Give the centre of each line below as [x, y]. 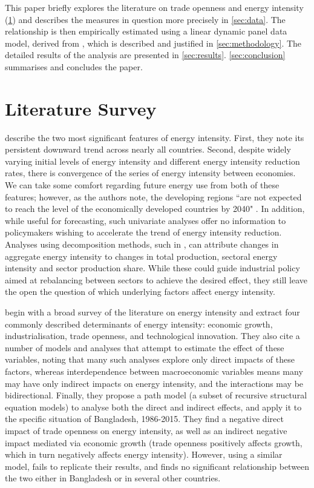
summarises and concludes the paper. [74, 66]
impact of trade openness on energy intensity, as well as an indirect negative [146, 430]
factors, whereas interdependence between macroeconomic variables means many [154, 371]
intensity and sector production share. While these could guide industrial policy [152, 268]
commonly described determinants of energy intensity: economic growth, [139, 324]
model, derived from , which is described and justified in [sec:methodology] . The [153, 43]
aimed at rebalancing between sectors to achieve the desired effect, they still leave [156, 279]
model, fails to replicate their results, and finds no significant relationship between [157, 466]
